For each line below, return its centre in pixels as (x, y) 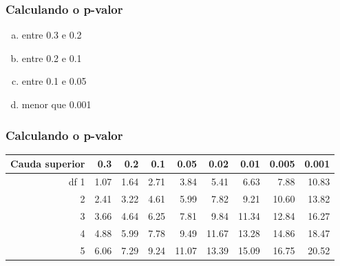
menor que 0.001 (56, 104)
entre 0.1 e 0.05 (54, 81)
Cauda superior (48, 164)
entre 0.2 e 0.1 (52, 58)
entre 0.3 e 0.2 (52, 35)
